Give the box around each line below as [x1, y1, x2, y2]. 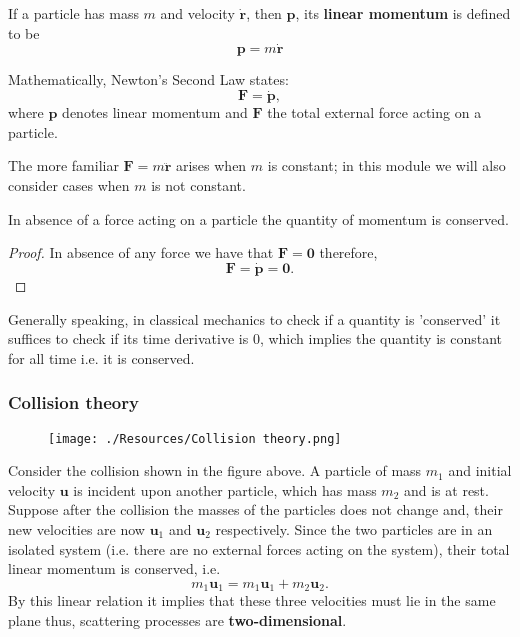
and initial [448, 460, 512, 481]
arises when [175, 155, 247, 176]
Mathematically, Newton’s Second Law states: [8, 69, 289, 90]
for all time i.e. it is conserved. [8, 347, 195, 368]
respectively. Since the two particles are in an [215, 519, 493, 540]
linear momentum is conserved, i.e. [8, 558, 221, 579]
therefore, [319, 242, 378, 263]
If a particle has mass [8, 3, 139, 23]
